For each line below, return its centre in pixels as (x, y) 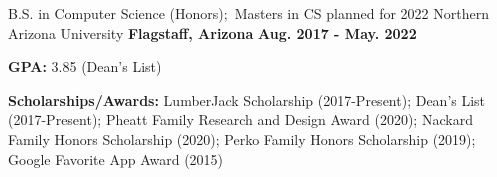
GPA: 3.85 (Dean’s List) (85, 66)
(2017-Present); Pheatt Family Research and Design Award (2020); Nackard (240, 119)
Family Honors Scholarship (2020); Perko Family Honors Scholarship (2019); (242, 138)
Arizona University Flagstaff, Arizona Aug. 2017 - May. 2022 (212, 32)
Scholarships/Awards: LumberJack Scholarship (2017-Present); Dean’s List (247, 99)
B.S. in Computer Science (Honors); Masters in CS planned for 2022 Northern (248, 13)
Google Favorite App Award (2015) (116, 158)
